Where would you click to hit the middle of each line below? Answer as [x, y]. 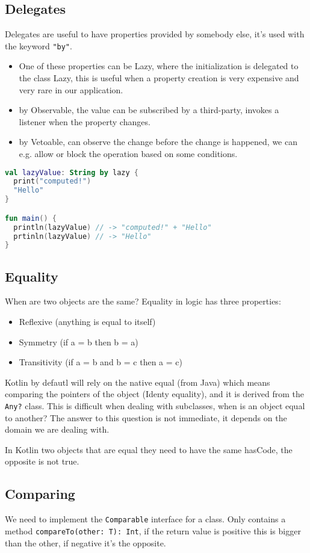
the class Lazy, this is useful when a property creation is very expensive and [159, 78]
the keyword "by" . [39, 45]
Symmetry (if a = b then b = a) [79, 341]
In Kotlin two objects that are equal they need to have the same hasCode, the [149, 449]
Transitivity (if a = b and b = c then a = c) [101, 362]
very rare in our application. [71, 89]
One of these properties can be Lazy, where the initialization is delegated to [159, 66]
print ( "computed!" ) [52, 181]
